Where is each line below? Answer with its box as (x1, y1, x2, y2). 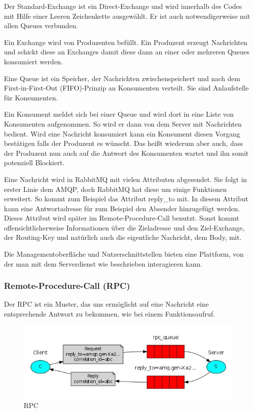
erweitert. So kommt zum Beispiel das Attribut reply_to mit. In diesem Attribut (4, 193, 249, 204)
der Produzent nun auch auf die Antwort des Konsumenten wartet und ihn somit (4, 147, 249, 158)
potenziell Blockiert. (4, 157, 65, 168)
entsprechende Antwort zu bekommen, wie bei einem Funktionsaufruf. (4, 309, 215, 319)
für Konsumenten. (4, 92, 58, 102)
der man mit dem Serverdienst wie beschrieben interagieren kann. (4, 258, 203, 269)
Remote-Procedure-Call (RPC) (4, 279, 130, 292)
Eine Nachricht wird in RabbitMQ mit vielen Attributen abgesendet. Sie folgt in (4, 174, 247, 184)
